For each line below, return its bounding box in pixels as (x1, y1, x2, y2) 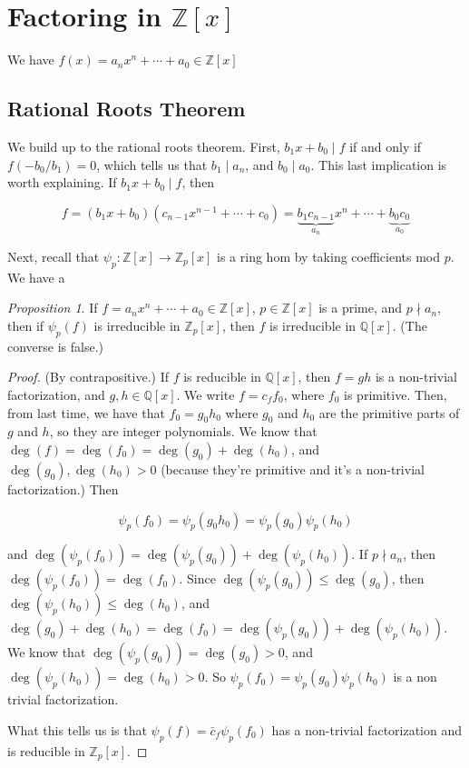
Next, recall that (7, 247, 100, 265)
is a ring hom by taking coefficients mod (217, 247, 440, 265)
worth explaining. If (7, 173, 117, 192)
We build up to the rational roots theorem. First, (7, 136, 280, 155)
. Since (179, 569, 216, 588)
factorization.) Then (7, 479, 119, 498)
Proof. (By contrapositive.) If (7, 367, 169, 386)
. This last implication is (310, 155, 447, 174)
